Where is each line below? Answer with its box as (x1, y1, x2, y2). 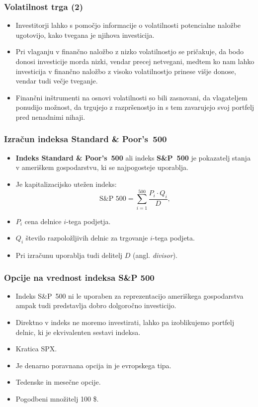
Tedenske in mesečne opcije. (15, 377, 101, 387)
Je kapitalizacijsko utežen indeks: (15, 178, 117, 189)
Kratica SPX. (15, 343, 57, 354)
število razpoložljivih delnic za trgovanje (25, 233, 148, 243)
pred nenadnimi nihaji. (15, 111, 86, 122)
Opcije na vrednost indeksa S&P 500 (4, 271, 155, 283)
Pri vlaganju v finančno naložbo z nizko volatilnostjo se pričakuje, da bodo (15, 46, 244, 57)
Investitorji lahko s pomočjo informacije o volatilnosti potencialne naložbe (15, 20, 241, 30)
